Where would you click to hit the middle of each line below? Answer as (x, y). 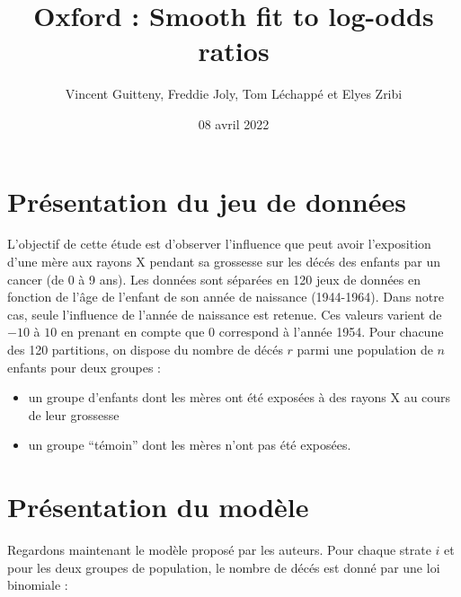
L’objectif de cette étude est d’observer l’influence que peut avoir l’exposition (219, 244)
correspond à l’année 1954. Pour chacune (331, 332)
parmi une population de (365, 349)
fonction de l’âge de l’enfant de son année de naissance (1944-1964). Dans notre (226, 297)
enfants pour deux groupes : (84, 367)
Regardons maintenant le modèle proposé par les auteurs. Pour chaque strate (219, 550)
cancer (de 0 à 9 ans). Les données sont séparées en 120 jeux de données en (214, 279)
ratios (234, 51)
